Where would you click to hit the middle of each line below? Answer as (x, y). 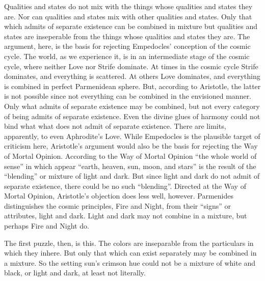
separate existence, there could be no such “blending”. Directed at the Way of (125, 186)
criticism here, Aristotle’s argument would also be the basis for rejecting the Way (131, 146)
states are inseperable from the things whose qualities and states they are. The (127, 36)
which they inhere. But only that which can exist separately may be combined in (130, 253)
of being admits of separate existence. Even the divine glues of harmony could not (132, 116)
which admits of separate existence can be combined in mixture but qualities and (131, 26)
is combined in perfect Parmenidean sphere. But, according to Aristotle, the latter (132, 86)
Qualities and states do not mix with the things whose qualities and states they (128, 6)
